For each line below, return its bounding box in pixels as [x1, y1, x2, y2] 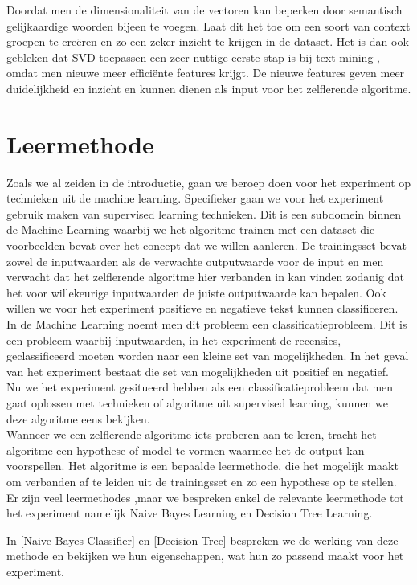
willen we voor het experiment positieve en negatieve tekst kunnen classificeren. [6, 300, 399, 317]
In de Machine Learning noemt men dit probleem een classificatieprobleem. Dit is [6, 316, 407, 333]
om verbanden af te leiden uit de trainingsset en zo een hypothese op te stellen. [6, 472, 397, 489]
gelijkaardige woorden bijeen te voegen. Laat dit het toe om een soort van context [6, 17, 411, 34]
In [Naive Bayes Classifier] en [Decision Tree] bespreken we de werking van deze [6, 531, 399, 548]
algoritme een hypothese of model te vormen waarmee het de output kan [6, 441, 365, 458]
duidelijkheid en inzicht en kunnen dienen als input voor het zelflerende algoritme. [6, 80, 411, 96]
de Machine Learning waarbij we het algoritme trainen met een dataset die [6, 221, 375, 238]
